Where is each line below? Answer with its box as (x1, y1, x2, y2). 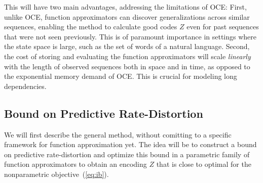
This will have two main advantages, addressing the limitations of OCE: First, (4, 2, 247, 12)
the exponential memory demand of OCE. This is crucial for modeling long (4, 71, 237, 81)
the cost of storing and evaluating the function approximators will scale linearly (4, 51, 251, 61)
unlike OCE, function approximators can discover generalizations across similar (4, 11, 250, 22)
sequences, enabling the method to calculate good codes (4, 21, 177, 32)
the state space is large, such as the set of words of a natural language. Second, (4, 41, 250, 52)
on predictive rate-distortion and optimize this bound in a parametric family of (4, 149, 250, 159)
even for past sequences (186, 21, 259, 32)
